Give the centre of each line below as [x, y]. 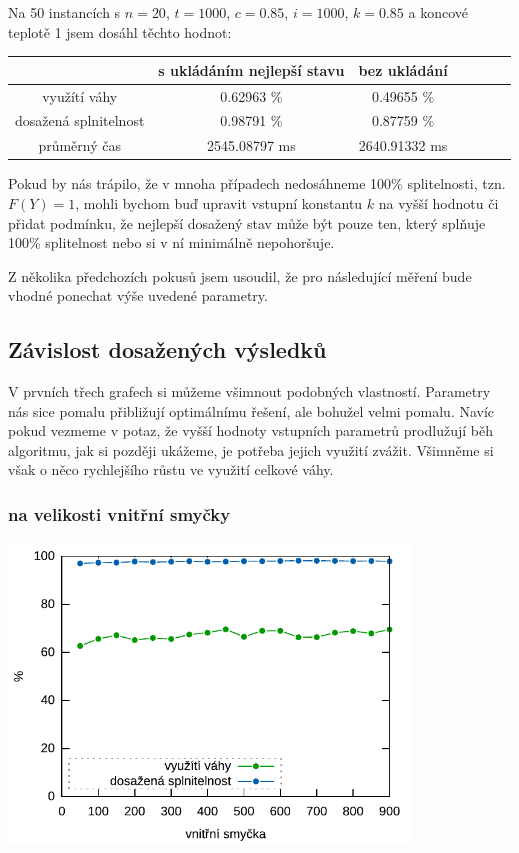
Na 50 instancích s [64, 12]
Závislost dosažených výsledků [167, 349]
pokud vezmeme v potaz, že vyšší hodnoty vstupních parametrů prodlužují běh [250, 430]
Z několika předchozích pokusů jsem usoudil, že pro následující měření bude [240, 275]
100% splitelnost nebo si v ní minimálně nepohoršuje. [171, 242]
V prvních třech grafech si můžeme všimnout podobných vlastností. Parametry [249, 391]
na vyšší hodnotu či [438, 202]
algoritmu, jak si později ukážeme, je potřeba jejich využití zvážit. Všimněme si [251, 449]
